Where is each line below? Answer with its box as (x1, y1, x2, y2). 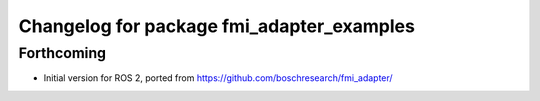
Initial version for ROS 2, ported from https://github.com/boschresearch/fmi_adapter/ (43, 72, 394, 84)
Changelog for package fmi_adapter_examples (18, 15, 415, 37)
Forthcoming (18, 44, 107, 62)
